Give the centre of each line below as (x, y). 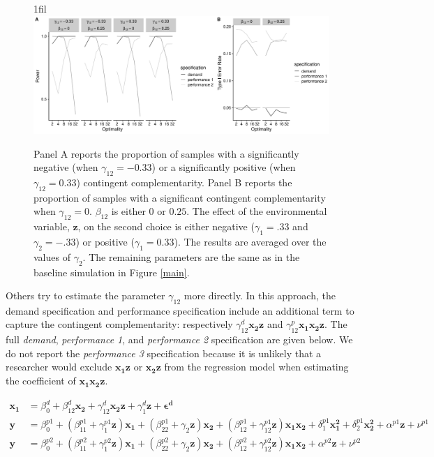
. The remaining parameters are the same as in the (191, 256)
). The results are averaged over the (250, 241)
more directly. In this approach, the (260, 295)
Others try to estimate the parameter (85, 295)
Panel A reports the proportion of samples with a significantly (166, 153)
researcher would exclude (59, 367)
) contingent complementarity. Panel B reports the (184, 182)
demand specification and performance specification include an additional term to (180, 310)
